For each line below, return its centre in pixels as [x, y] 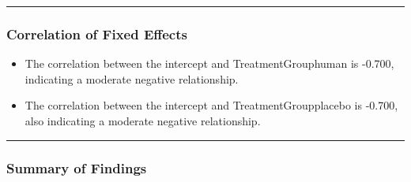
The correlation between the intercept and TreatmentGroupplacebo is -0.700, [211, 105]
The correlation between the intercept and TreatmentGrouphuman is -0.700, [209, 63]
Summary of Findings [77, 167]
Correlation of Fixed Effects [97, 33]
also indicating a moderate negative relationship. [143, 121]
